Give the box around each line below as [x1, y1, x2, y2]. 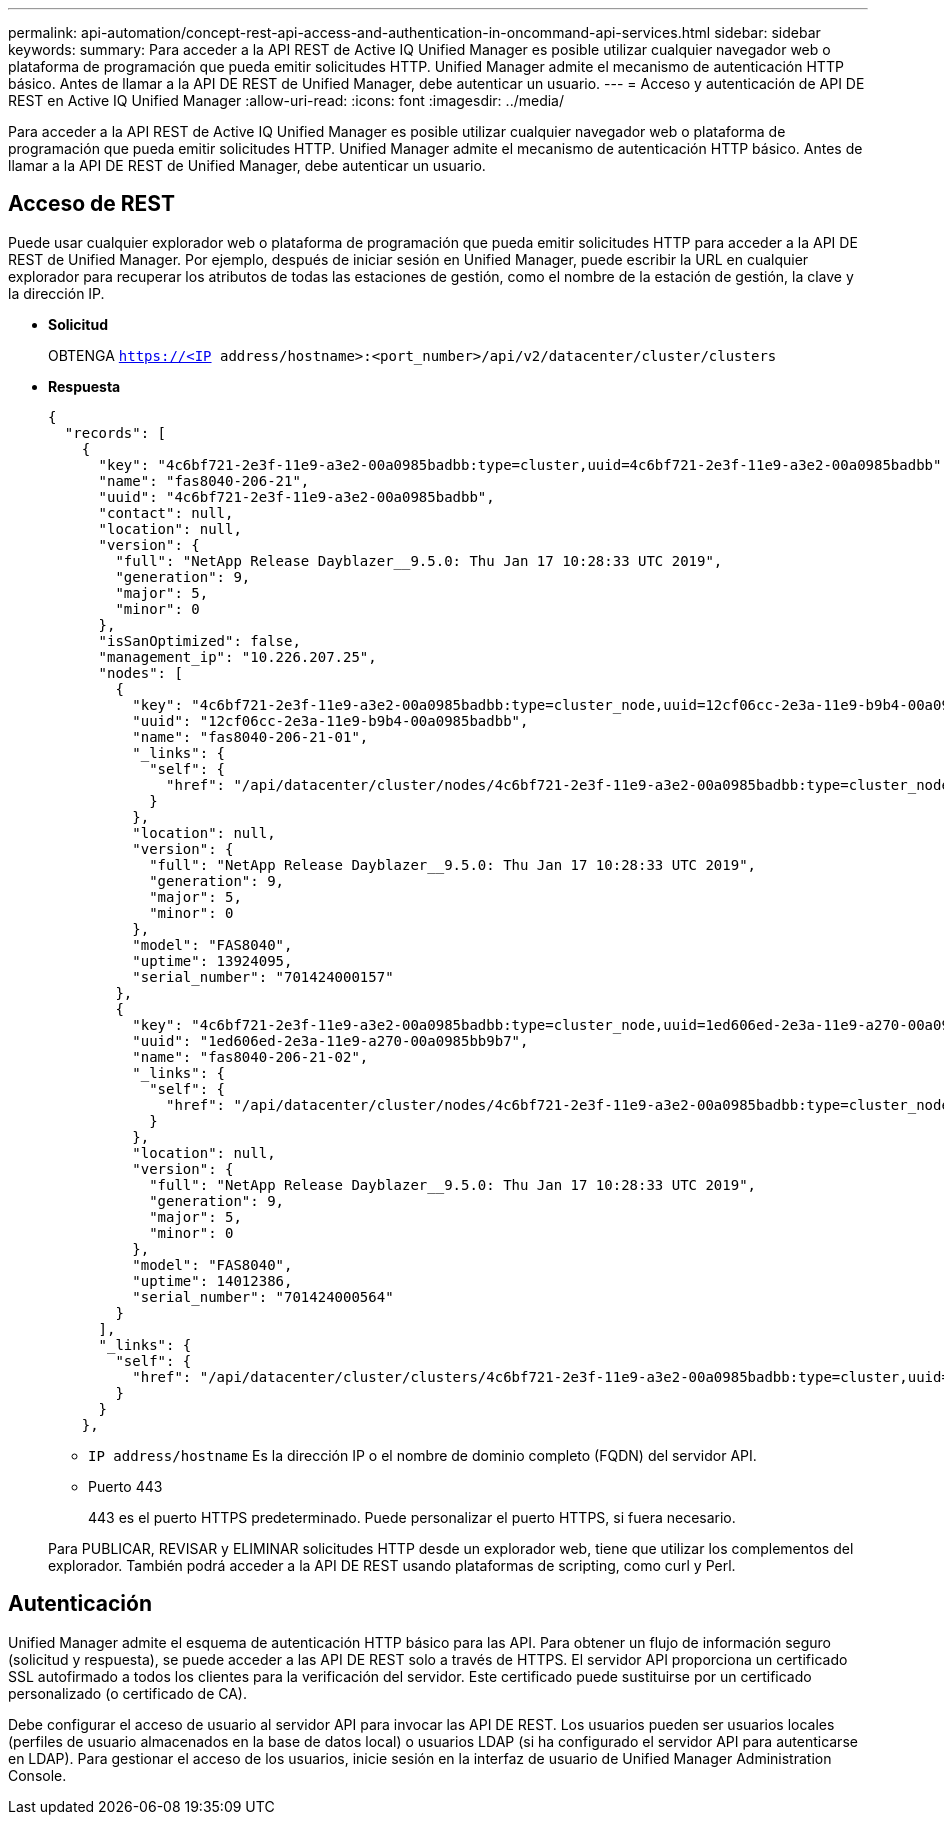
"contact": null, [98, 504, 234, 521]
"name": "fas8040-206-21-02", [132, 1048, 369, 1065]
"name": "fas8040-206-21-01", [132, 728, 369, 745]
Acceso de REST [8, 191, 175, 217]
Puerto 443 [88, 1477, 163, 1495]
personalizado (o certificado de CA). [8, 1684, 247, 1702]
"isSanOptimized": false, [98, 632, 301, 649]
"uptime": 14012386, [132, 1272, 293, 1289]
